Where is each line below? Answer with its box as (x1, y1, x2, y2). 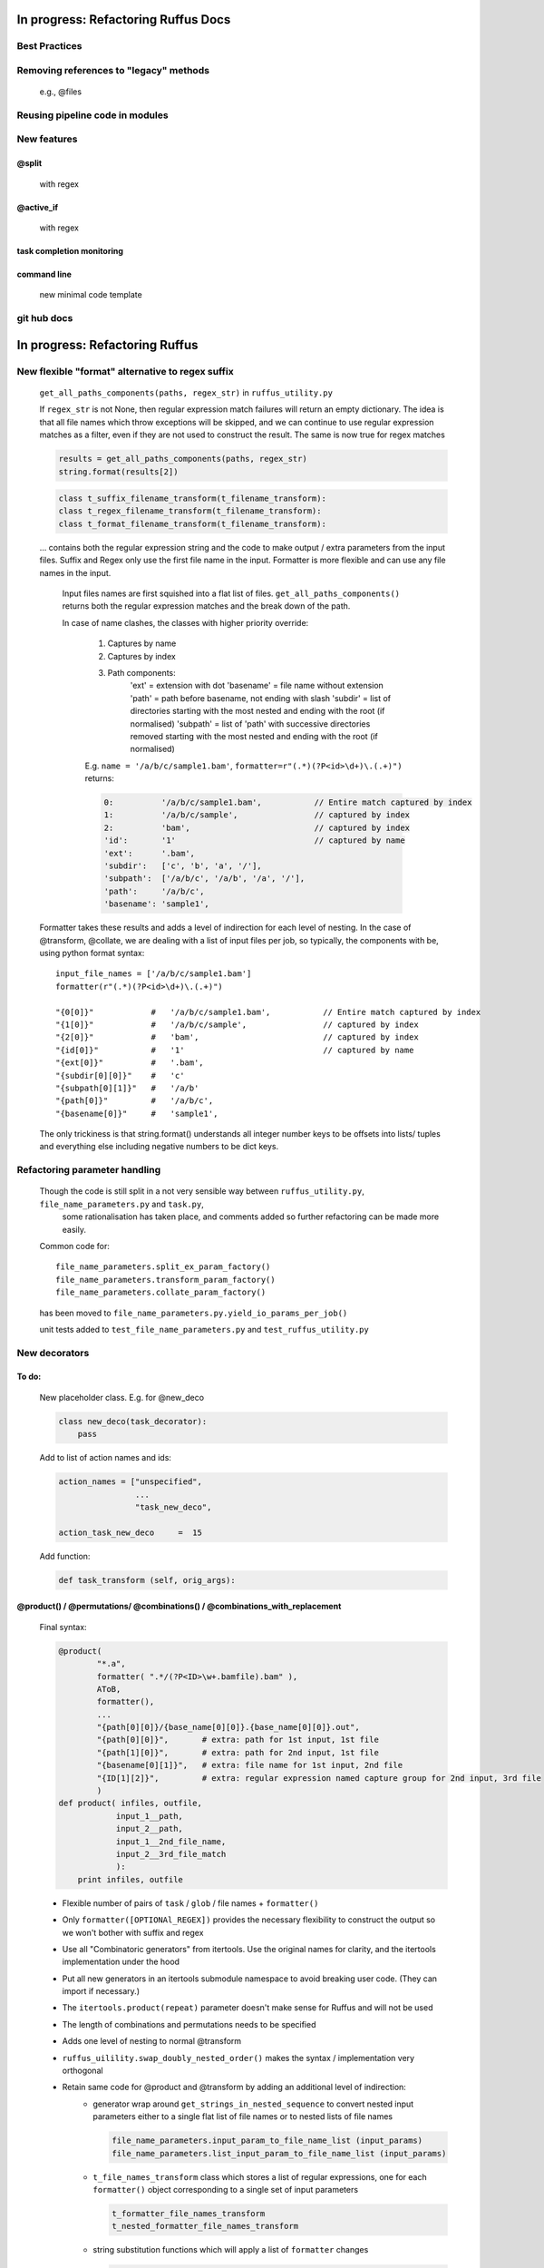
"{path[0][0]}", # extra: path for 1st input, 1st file (96, 1735, 380, 1745)
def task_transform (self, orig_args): (58, 1575, 236, 1585)
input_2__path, (115, 1823, 183, 1834)
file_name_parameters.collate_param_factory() (55, 1287, 267, 1297)
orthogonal (62, 2065, 103, 2077)
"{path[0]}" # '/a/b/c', (55, 1096, 214, 1106)
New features (16, 132, 78, 145)
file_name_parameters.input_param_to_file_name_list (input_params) (112, 2136, 423, 2146)
